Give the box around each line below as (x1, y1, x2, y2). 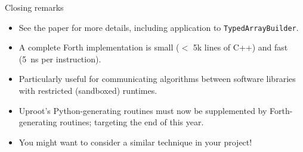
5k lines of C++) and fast (193, 41, 288, 53)
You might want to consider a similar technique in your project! (18, 135, 252, 148)
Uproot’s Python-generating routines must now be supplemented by (18, 104, 267, 116)
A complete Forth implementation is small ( (18, 41, 180, 53)
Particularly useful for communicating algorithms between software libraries (18, 72, 296, 85)
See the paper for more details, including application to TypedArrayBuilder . (18, 21, 299, 33)
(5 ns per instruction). (18, 52, 101, 65)
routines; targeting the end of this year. (60, 116, 204, 128)
